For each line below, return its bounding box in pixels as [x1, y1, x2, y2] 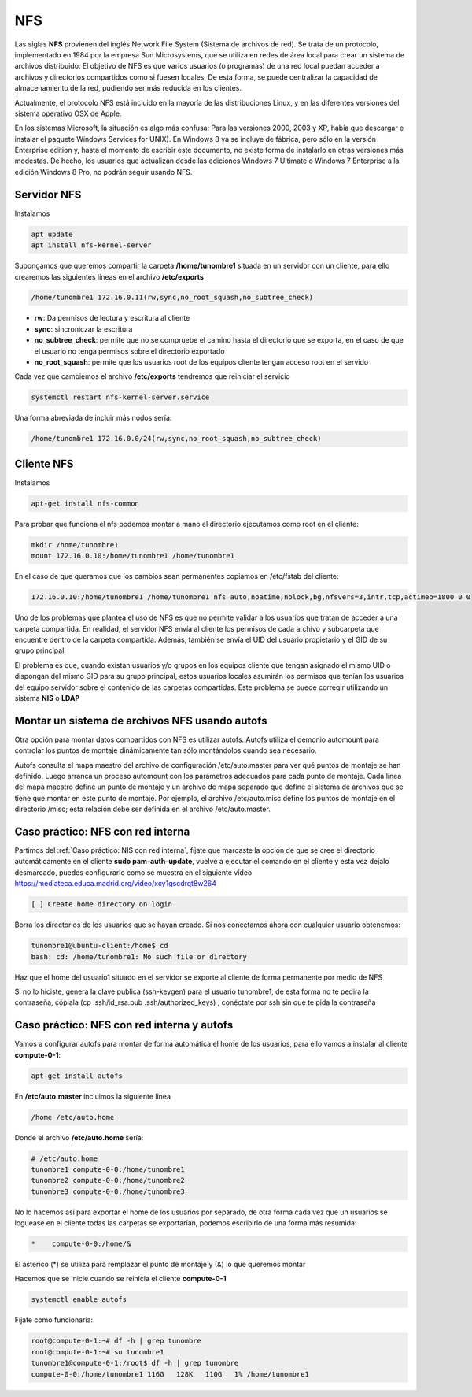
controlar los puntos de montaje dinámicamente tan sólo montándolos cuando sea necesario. [14, 746, 318, 755]
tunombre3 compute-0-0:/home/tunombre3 [31, 1187, 185, 1196]
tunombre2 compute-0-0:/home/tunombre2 [31, 1176, 185, 1185]
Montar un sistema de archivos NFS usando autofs [14, 713, 267, 728]
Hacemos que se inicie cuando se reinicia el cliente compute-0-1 [14, 1274, 227, 1284]
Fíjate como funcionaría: [14, 1315, 94, 1325]
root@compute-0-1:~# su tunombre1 [31, 1347, 164, 1356]
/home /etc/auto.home [31, 1113, 115, 1121]
